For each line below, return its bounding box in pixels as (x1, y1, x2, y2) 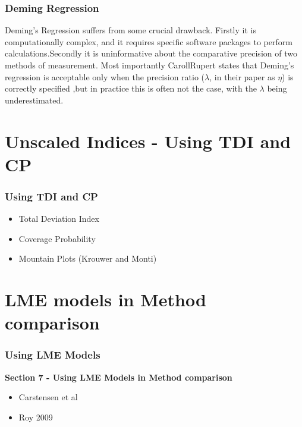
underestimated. (5, 93, 64, 106)
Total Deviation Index (18, 212, 99, 225)
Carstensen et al (18, 391, 78, 403)
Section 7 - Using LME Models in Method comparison (5, 371, 232, 383)
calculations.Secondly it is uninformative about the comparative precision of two (5, 47, 297, 59)
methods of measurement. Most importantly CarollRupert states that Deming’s (5, 59, 294, 71)
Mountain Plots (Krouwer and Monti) (18, 252, 157, 265)
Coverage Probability (18, 232, 96, 244)
